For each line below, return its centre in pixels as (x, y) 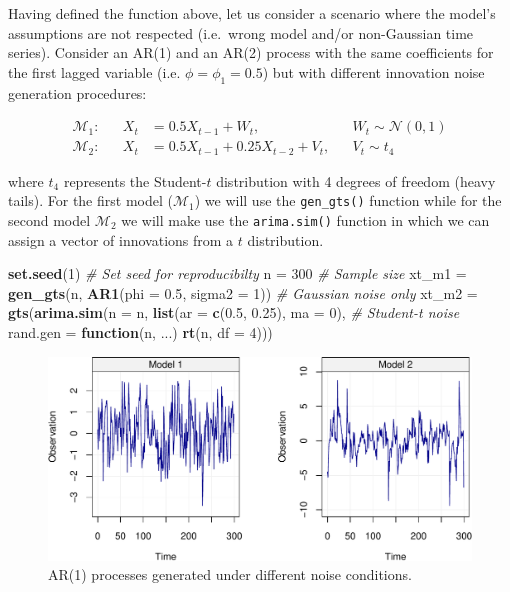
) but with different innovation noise (373, 71)
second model (49, 219)
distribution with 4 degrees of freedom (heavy (356, 180)
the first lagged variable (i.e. (94, 71)
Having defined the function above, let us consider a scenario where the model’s (252, 13)
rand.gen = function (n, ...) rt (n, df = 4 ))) (140, 331)
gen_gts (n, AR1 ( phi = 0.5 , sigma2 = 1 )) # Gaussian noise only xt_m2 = (243, 292)
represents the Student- (135, 180)
